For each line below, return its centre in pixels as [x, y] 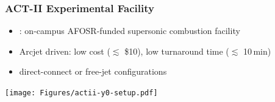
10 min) [257, 51]
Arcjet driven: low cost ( [65, 51]
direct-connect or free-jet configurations [93, 71]
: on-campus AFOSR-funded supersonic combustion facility [130, 31]
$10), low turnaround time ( [177, 51]
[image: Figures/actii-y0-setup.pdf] [81, 93]
